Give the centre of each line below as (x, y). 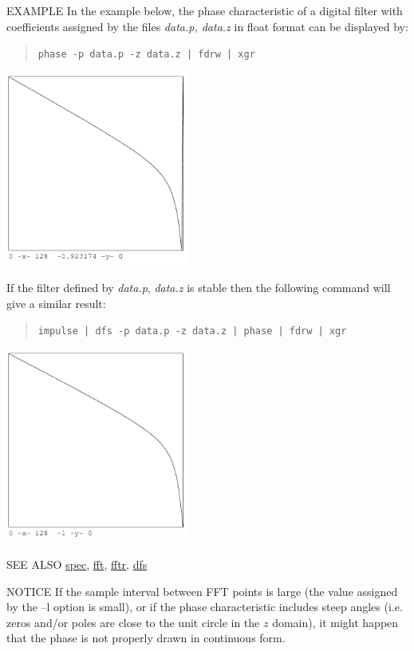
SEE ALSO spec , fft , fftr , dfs (77, 564)
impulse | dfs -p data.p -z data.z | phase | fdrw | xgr (192, 331)
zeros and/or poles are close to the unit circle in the (133, 622)
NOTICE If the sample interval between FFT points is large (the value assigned (202, 591)
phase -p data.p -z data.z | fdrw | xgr (146, 55)
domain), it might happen (335, 622)
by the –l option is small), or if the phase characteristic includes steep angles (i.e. (205, 607)
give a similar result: (56, 303)
